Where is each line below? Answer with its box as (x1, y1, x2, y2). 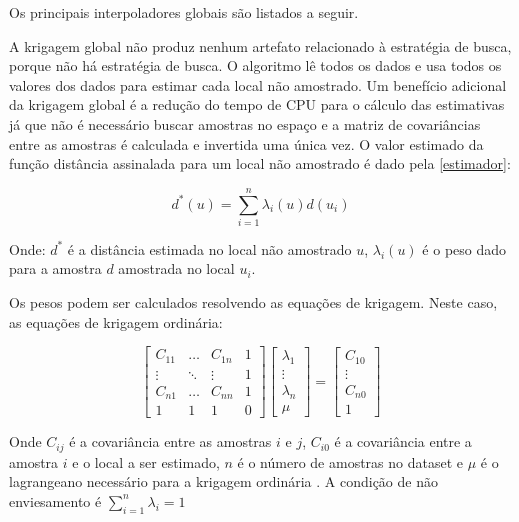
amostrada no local (118, 258, 235, 279)
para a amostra (9, 258, 102, 279)
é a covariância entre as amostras (69, 431, 272, 452)
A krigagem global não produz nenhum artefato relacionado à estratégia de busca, (9, 35, 512, 56)
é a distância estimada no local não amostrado (67, 238, 352, 259)
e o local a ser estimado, (72, 451, 220, 472)
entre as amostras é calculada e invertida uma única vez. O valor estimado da (9, 133, 484, 154)
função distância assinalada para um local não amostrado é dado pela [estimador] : (9, 153, 511, 174)
